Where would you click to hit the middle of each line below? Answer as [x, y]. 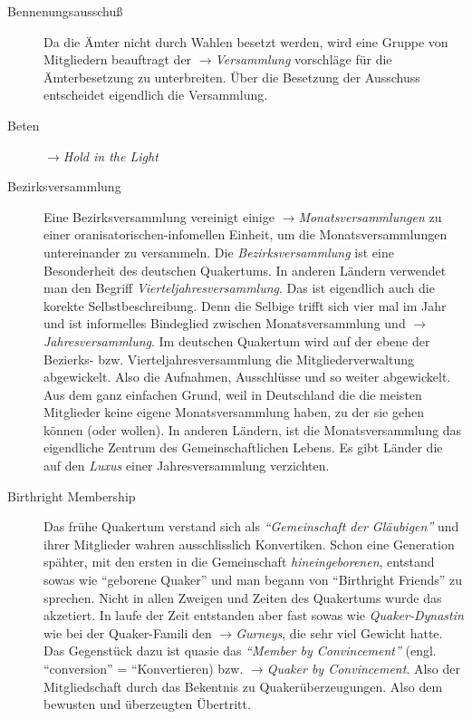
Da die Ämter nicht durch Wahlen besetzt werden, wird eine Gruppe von [246, 41]
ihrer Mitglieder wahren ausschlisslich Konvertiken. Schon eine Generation [249, 544]
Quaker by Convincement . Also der [364, 668]
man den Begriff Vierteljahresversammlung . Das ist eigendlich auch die [239, 288]
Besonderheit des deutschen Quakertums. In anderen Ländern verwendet [245, 270]
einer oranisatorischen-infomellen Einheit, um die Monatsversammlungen [246, 234]
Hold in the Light [111, 155]
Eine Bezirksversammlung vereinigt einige [159, 216]
